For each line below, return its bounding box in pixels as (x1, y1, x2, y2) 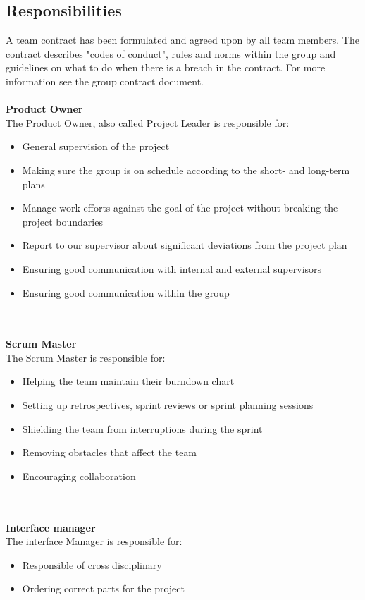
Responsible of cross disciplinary (22, 557, 162, 572)
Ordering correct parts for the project (22, 581, 185, 596)
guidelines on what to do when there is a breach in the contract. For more (6, 60, 326, 75)
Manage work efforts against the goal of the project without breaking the (22, 200, 338, 215)
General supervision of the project (22, 139, 170, 154)
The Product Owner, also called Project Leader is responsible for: (6, 115, 290, 130)
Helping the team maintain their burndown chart (22, 374, 235, 388)
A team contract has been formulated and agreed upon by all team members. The (6, 32, 359, 47)
